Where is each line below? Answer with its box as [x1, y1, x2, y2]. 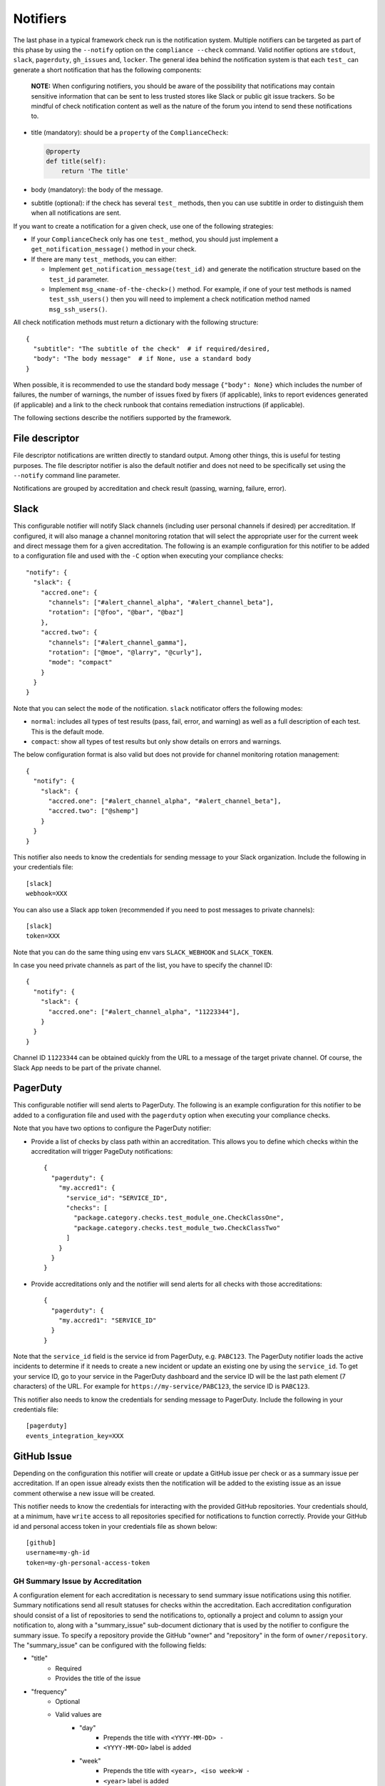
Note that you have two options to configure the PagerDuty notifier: [13, 1124, 212, 1132]
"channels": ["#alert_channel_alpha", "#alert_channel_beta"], [48, 598, 274, 607]
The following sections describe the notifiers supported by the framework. [13, 414, 232, 422]
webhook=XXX [26, 889, 68, 898]
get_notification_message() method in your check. [31, 245, 197, 254]
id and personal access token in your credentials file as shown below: [13, 1522, 217, 1530]
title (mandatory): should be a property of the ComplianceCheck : [31, 128, 229, 136]
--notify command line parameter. [13, 471, 120, 479]
